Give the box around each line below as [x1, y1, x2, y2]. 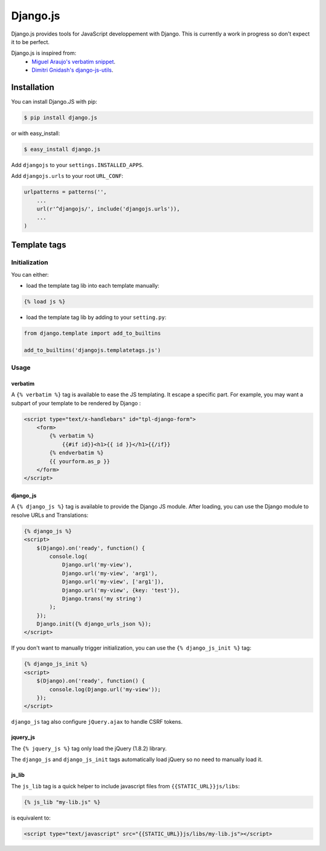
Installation [11, 82, 54, 92]
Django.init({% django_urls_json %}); [36, 621, 152, 627]
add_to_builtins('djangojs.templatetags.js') [24, 347, 161, 353]
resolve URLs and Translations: [11, 511, 89, 519]
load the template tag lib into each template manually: [26, 282, 160, 289]
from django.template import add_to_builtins [24, 329, 161, 337]
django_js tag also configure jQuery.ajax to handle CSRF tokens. [11, 718, 183, 726]
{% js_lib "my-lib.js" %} [24, 799, 101, 805]
